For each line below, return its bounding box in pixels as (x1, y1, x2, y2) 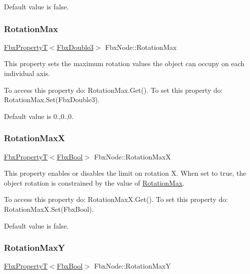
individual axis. (4, 68, 50, 78)
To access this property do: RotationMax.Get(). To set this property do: (4, 84, 223, 95)
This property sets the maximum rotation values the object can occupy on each (4, 58, 245, 69)
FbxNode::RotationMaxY (94, 261, 171, 271)
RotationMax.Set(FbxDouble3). (4, 94, 100, 105)
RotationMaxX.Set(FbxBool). (4, 203, 94, 214)
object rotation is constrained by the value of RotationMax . (4, 177, 185, 188)
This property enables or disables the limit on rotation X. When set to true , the (4, 168, 247, 178)
